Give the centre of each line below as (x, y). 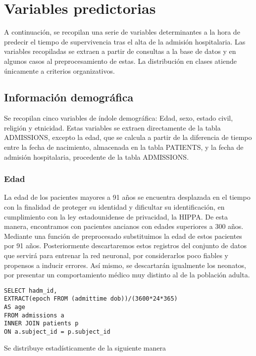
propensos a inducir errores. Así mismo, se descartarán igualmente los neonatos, (125, 265)
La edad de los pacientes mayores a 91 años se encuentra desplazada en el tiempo (127, 197)
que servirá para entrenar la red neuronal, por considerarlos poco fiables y (116, 255)
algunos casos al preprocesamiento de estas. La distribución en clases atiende (120, 61)
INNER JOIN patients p (41, 324)
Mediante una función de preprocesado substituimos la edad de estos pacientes (123, 236)
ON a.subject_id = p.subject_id (57, 332)
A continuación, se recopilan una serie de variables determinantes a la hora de (122, 32)
